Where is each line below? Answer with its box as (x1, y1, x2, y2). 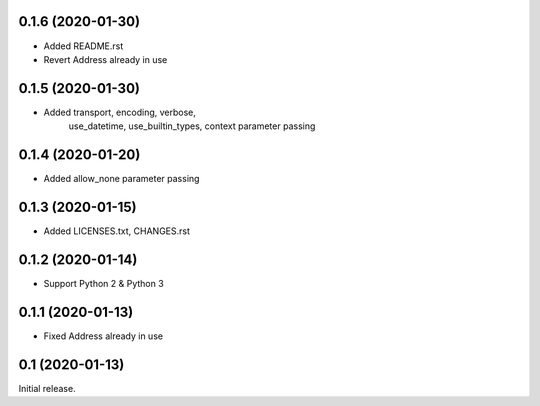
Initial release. (18, 382, 76, 394)
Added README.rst (43, 40, 124, 52)
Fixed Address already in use (43, 330, 164, 342)
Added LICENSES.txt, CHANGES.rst (43, 225, 190, 237)
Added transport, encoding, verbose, (43, 106, 197, 118)
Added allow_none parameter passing (43, 173, 200, 185)
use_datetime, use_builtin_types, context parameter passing (68, 120, 316, 132)
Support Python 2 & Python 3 (43, 277, 164, 289)
